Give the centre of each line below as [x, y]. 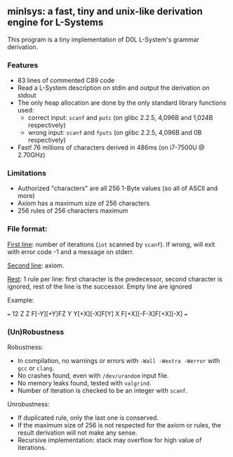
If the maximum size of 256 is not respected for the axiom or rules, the [119, 425]
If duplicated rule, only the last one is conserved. [88, 418]
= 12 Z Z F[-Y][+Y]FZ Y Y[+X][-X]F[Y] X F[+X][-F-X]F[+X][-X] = [98, 313]
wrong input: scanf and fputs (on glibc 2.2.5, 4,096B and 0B [115, 133]
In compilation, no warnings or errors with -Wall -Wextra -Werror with [119, 360]
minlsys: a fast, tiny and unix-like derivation [105, 12]
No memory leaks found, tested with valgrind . [84, 383]
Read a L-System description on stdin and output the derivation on [113, 88]
